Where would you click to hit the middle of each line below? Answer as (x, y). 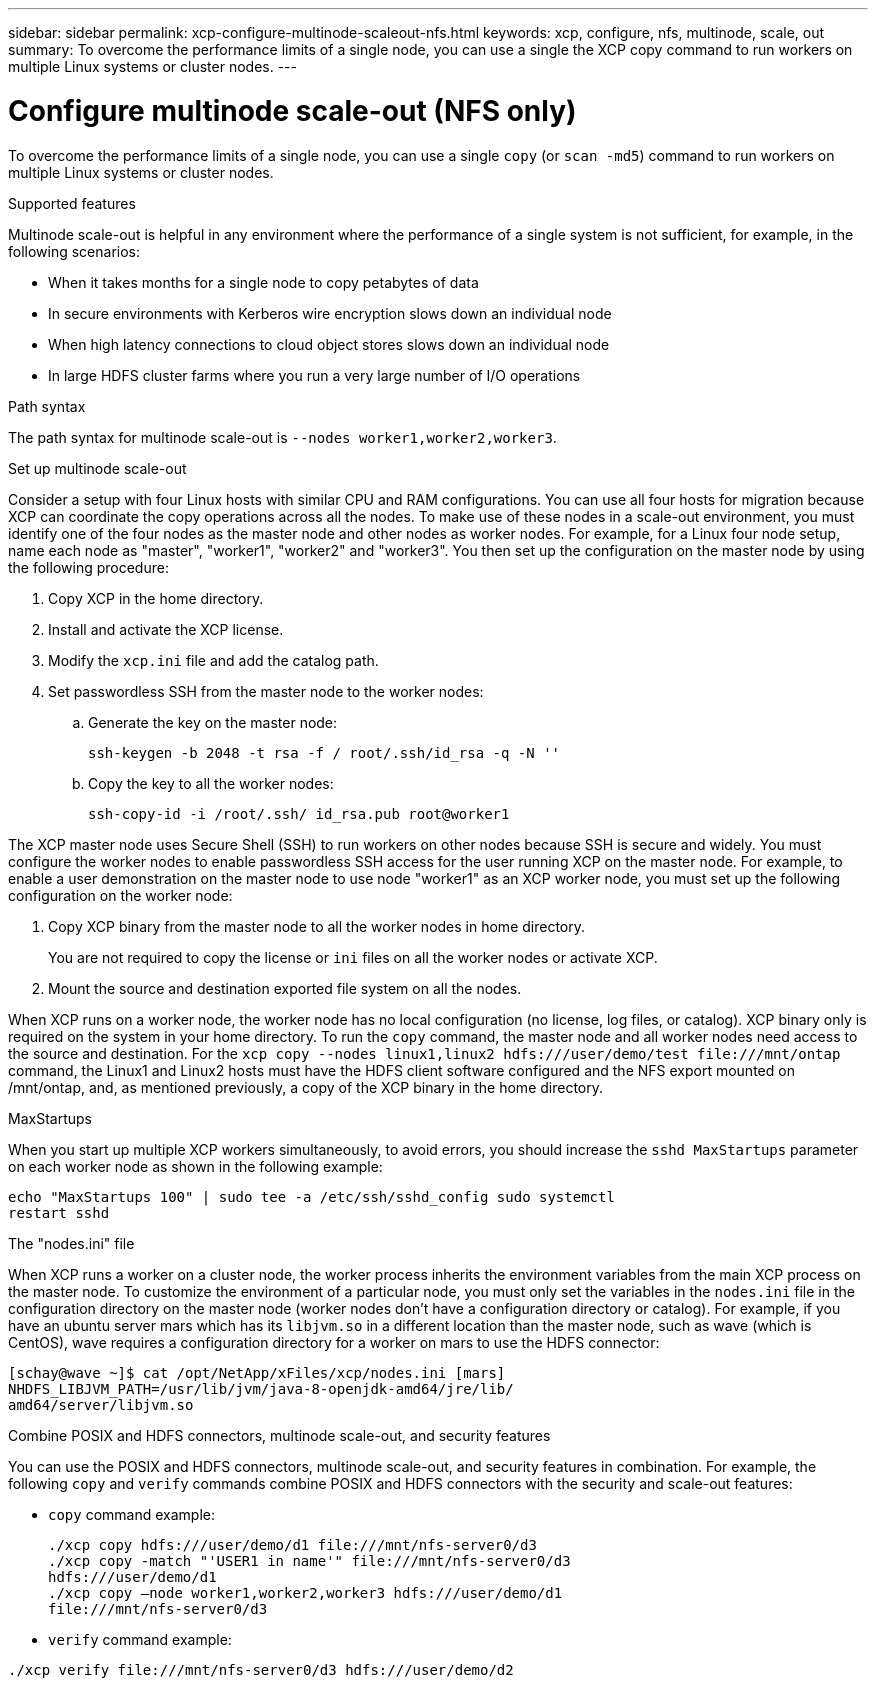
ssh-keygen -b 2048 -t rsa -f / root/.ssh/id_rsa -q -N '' (324, 752)
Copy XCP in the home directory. (156, 598)
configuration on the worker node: (120, 895)
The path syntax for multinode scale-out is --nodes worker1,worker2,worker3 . (282, 437)
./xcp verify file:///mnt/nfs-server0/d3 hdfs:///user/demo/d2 (261, 1669)
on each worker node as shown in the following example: (195, 1166)
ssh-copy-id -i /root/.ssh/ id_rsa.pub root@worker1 (299, 813)
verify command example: (140, 1639)
